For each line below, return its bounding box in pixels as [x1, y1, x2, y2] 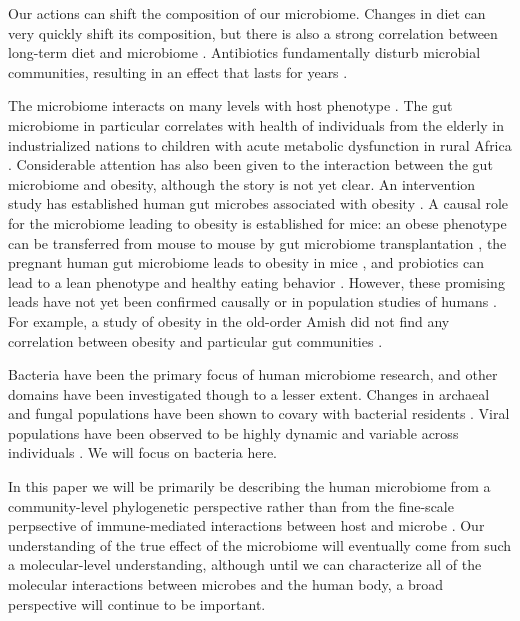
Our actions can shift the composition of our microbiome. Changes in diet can [8, 3, 486, 23]
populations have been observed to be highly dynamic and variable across [8, 422, 459, 443]
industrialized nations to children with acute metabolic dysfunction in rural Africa [8, 134, 512, 155]
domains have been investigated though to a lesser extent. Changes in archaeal [8, 383, 490, 404]
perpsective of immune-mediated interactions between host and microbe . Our [8, 515, 485, 536]
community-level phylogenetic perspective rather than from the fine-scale [8, 495, 454, 516]
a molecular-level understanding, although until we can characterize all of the [8, 554, 482, 575]
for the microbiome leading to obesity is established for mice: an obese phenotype [8, 212, 507, 233]
